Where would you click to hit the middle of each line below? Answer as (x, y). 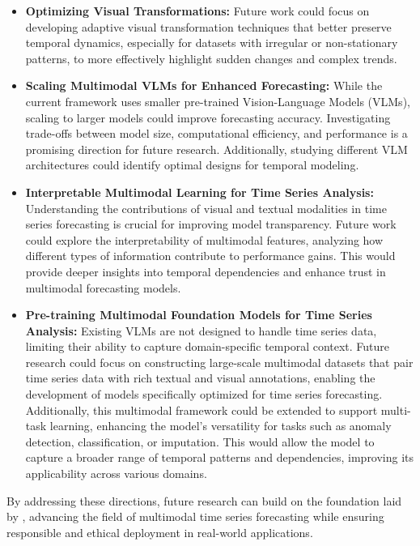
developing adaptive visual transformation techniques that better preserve (208, 26)
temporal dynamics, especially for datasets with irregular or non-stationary (212, 43)
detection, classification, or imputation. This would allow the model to (200, 441)
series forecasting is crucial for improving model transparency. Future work (211, 224)
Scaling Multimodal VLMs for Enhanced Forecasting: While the (204, 85)
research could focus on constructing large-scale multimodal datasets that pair (219, 362)
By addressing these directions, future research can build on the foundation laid (204, 500)
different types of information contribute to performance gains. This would (210, 256)
